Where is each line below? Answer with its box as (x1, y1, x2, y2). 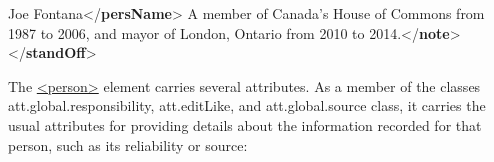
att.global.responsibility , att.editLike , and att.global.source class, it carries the (8, 95, 486, 116)
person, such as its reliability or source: (8, 134, 248, 155)
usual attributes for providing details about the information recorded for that (8, 114, 482, 135)
